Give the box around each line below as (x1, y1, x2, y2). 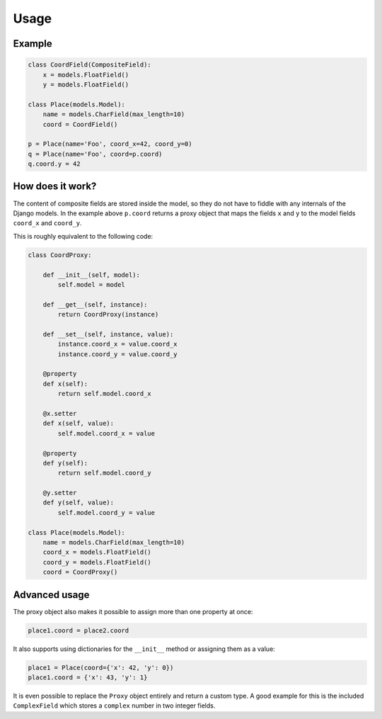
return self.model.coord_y (57, 469, 151, 477)
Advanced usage (13, 589, 90, 601)
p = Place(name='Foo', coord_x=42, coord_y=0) (28, 140, 192, 148)
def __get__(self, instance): (42, 300, 148, 308)
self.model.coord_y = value (57, 509, 156, 516)
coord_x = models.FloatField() (42, 548, 151, 556)
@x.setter (42, 409, 77, 417)
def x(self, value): (42, 419, 115, 428)
